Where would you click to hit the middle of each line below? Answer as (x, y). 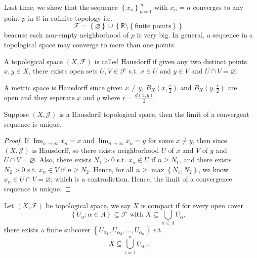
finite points (153, 26)
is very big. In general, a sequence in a (195, 35)
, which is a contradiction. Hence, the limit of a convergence (141, 179)
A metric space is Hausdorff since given (64, 87)
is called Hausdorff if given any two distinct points (171, 61)
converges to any (218, 7)
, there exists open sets (63, 71)
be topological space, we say (88, 205)
